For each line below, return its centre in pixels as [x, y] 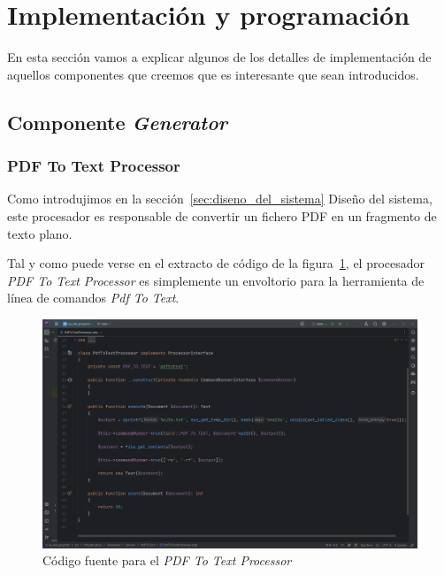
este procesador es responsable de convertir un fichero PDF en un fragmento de [222, 215]
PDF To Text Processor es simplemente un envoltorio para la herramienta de [216, 280]
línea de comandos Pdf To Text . [93, 298]
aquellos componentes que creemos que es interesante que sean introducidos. [213, 74]
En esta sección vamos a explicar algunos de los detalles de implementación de [219, 57]
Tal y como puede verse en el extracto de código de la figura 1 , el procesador [216, 263]
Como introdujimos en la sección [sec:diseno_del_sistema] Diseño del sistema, [220, 199]
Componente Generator [118, 122]
